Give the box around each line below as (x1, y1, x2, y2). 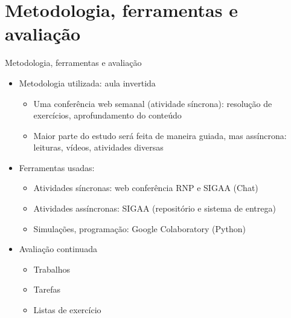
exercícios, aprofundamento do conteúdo (33, 109, 182, 122)
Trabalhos (33, 262, 71, 275)
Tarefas (33, 283, 61, 296)
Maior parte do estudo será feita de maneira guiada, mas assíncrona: (33, 129, 287, 141)
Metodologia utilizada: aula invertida (19, 76, 156, 89)
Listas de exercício (33, 303, 101, 316)
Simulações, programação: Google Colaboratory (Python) (33, 222, 246, 235)
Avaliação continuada (19, 242, 97, 255)
